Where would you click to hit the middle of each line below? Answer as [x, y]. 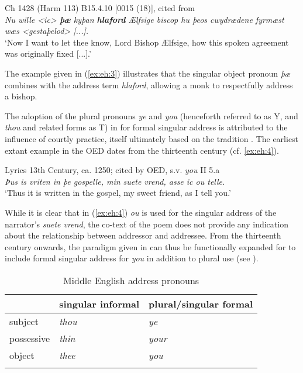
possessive [30, 338]
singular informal [99, 303]
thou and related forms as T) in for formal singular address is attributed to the [146, 127]
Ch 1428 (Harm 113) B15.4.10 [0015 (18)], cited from [100, 8]
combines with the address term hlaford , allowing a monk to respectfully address [149, 84]
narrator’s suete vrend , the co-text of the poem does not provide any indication [147, 224]
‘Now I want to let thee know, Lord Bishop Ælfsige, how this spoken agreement [147, 42]
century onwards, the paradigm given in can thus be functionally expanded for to [150, 246]
